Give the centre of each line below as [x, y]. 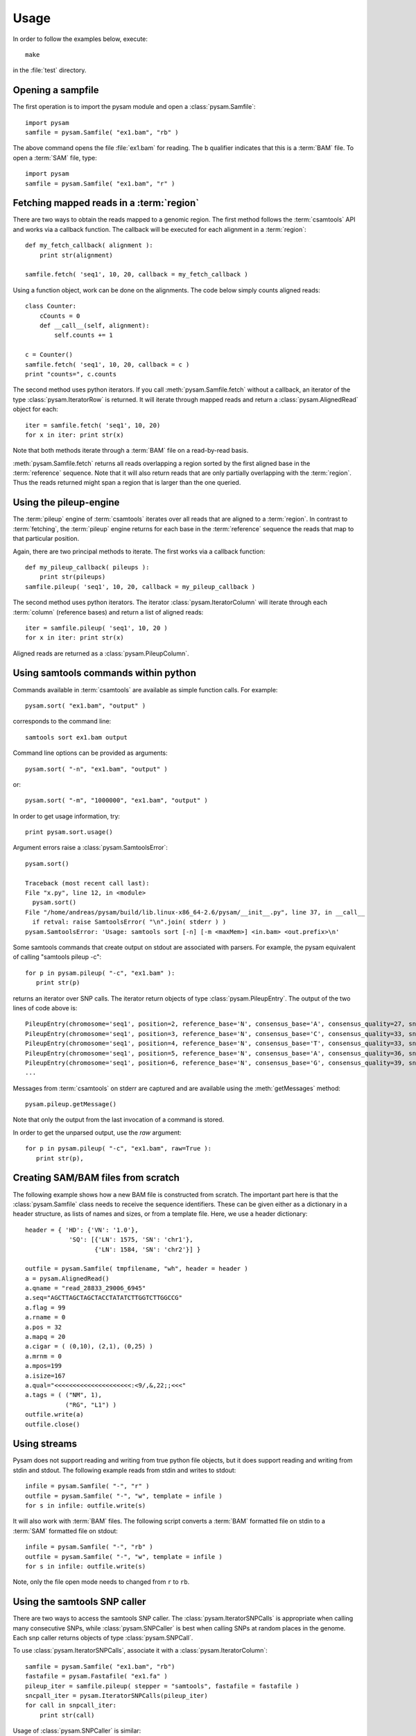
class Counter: [51, 306]
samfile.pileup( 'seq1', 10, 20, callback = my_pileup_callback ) [140, 586]
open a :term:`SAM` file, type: [55, 158]
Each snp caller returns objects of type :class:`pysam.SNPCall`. [103, 1638]
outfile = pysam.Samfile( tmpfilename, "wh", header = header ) [137, 1269]
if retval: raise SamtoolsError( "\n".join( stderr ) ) [129, 922]
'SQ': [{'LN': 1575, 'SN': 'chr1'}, [131, 1240]
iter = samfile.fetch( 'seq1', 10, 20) [93, 425]
